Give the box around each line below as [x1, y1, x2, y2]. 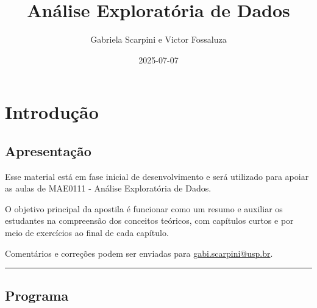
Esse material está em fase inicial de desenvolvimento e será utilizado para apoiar [5, 170, 309, 182]
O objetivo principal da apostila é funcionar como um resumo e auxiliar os [5, 202, 283, 215]
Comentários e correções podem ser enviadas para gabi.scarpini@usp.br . [5, 246, 273, 259]
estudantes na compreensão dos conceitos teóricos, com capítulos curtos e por [5, 214, 294, 227]
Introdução [5, 99, 99, 124]
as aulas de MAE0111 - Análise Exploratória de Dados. [5, 182, 212, 195]
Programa [5, 285, 69, 304]
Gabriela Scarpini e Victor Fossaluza [90, 33, 227, 46]
